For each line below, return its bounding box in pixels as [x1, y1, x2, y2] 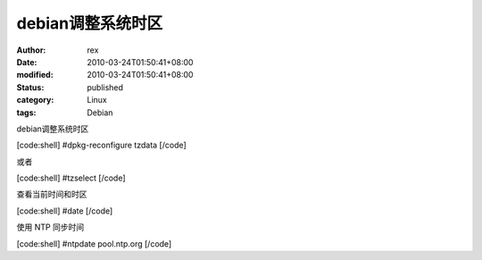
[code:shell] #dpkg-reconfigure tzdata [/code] [16, 139, 187, 151]
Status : [16, 81, 45, 93]
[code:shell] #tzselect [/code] [16, 172, 126, 183]
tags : [16, 107, 37, 118]
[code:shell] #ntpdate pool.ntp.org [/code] [16, 238, 172, 249]
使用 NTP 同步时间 [16, 222, 85, 232]
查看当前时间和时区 [16, 189, 87, 200]
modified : [16, 70, 54, 80]
